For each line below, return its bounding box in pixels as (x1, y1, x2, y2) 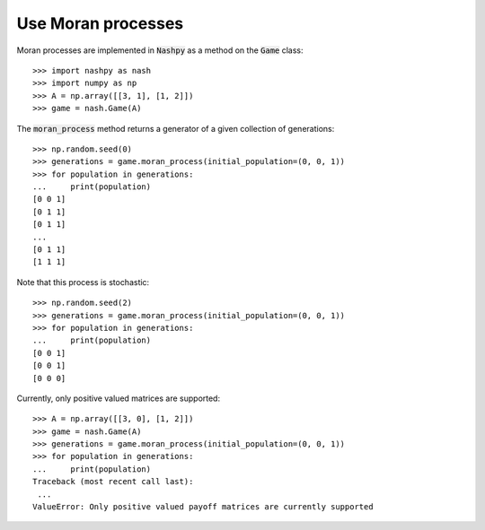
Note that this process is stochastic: (16, 276, 150, 287)
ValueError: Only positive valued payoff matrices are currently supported (32, 502, 374, 512)
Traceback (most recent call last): (32, 476, 194, 487)
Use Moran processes (16, 13, 184, 33)
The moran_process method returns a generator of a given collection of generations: (16, 123, 335, 134)
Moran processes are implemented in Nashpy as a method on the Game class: (16, 45, 304, 56)
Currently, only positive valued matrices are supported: (16, 393, 220, 404)
